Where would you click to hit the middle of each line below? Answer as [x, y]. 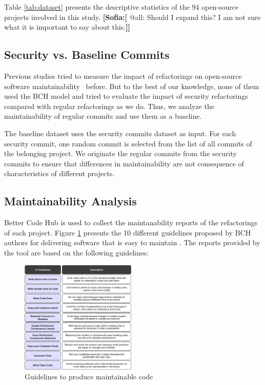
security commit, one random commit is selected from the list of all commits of [128, 143]
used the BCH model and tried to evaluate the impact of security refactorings [126, 96]
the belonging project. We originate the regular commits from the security [120, 153]
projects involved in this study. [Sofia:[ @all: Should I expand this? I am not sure [132, 17]
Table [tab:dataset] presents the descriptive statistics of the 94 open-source [121, 7]
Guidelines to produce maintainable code [89, 377]
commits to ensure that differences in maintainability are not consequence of [124, 163]
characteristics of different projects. [59, 173]
